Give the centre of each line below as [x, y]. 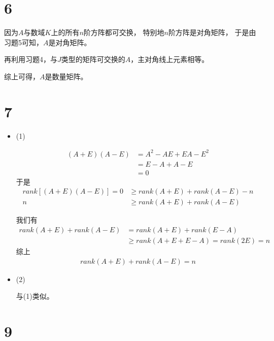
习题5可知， [24, 42]
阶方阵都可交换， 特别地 [124, 32]
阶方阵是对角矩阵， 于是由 [212, 32]
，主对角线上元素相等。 [170, 59]
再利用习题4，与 [31, 59]
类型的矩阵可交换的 [93, 59]
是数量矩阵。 [66, 76]
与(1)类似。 [35, 296]
